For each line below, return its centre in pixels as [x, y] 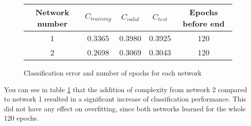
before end [204, 23]
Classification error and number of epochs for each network [113, 73]
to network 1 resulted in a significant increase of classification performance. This [125, 99]
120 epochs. [21, 118]
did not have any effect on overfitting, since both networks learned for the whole [125, 108]
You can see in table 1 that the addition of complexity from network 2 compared [126, 89]
